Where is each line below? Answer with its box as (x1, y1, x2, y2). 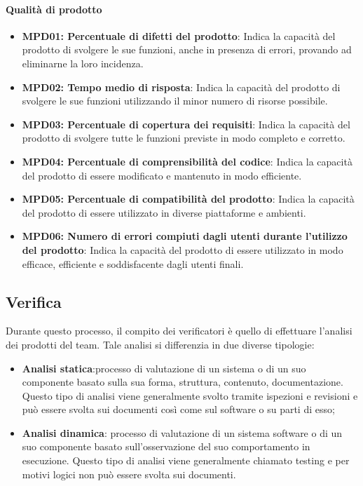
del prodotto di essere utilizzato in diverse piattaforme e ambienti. (22, 205, 306, 220)
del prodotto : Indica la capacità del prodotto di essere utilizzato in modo (22, 242, 343, 257)
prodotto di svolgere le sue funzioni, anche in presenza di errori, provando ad (22, 42, 352, 57)
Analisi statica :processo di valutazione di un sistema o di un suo (22, 360, 306, 375)
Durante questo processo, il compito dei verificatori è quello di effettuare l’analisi (6, 323, 352, 338)
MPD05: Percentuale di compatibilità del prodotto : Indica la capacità (22, 191, 355, 206)
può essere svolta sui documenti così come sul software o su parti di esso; (22, 402, 335, 417)
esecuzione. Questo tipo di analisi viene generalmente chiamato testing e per (22, 453, 350, 468)
